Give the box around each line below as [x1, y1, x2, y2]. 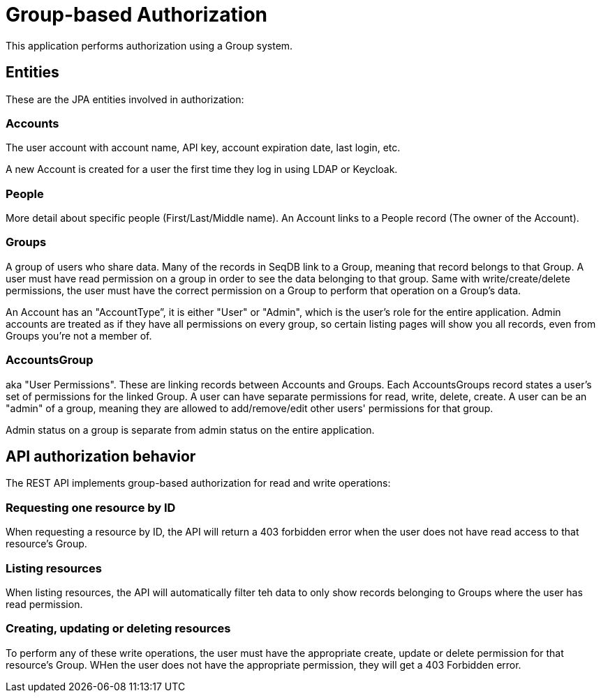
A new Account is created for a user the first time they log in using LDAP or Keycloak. [6, 163, 398, 176]
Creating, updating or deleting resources [6, 621, 231, 636]
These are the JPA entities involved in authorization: [6, 93, 244, 105]
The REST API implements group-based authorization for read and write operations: [6, 477, 391, 490]
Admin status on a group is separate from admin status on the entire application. [6, 423, 375, 436]
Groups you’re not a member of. [6, 329, 152, 342]
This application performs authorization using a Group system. [6, 39, 293, 52]
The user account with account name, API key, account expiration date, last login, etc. [6, 142, 401, 154]
